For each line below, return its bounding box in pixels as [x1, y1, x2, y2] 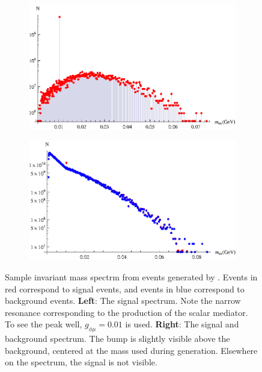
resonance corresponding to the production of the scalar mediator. [5, 306, 248, 318]
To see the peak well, [5, 318, 82, 330]
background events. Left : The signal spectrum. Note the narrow [5, 294, 241, 307]
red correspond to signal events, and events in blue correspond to [5, 282, 245, 295]
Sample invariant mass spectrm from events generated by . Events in [5, 271, 258, 283]
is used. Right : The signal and [125, 318, 239, 330]
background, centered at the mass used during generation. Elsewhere [5, 344, 258, 356]
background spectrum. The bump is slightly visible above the [5, 332, 230, 345]
